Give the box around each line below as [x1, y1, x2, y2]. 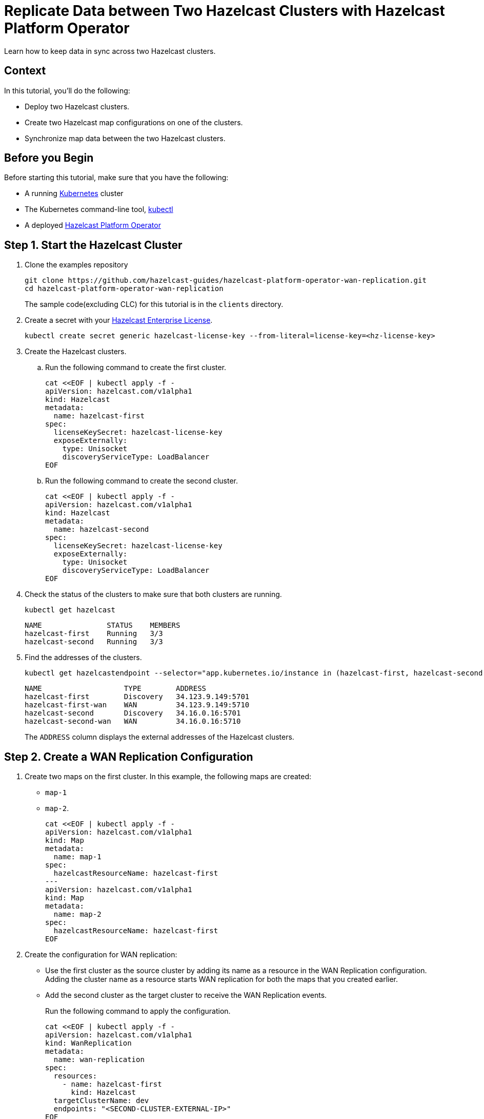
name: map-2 [53, 910, 102, 919]
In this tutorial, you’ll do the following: [4, 86, 130, 95]
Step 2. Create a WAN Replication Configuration [4, 750, 253, 763]
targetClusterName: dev [53, 1096, 149, 1105]
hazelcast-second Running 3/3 [25, 638, 163, 646]
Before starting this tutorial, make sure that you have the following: [4, 173, 229, 182]
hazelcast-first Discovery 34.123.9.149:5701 [25, 692, 250, 701]
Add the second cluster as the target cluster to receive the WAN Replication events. [45, 991, 327, 1000]
